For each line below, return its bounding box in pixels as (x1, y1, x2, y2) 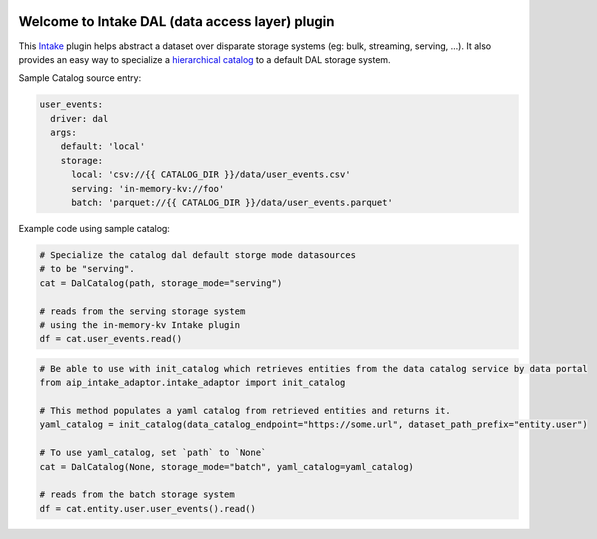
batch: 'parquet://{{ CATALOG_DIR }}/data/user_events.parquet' (71, 197, 394, 209)
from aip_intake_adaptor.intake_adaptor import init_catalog (39, 377, 346, 389)
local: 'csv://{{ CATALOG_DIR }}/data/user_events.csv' (71, 169, 351, 180)
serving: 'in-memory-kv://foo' (71, 183, 225, 194)
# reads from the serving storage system (39, 305, 246, 317)
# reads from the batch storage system (39, 489, 235, 500)
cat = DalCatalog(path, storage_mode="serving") (39, 277, 283, 289)
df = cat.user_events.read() (39, 333, 183, 345)
